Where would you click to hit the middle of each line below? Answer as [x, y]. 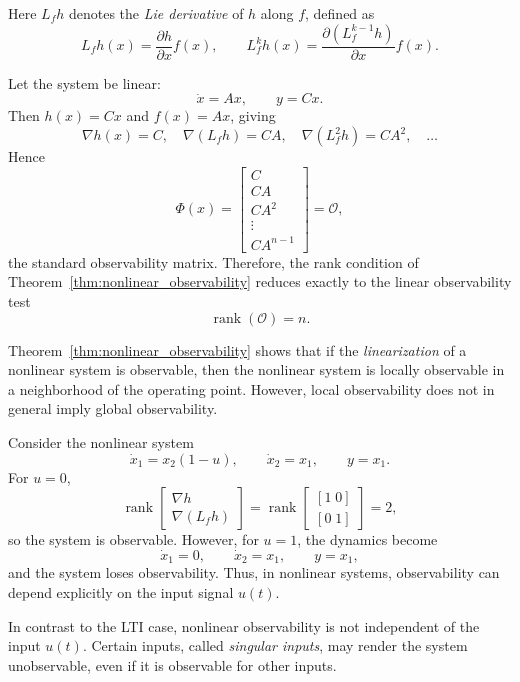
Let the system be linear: [84, 82]
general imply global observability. [113, 408]
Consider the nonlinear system [101, 441]
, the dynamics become [367, 539]
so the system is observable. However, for [133, 539]
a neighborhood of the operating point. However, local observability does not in [251, 388]
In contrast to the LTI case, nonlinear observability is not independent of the [244, 625]
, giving [253, 115]
